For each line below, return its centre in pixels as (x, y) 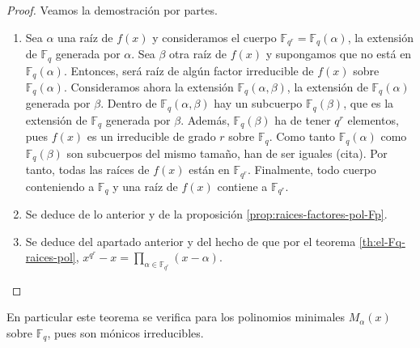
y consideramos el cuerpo (214, 37)
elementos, (373, 119)
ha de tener (303, 119)
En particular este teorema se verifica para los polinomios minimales (176, 317)
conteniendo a (60, 186)
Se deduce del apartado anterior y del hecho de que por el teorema (191, 241)
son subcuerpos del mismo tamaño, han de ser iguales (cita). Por (227, 153)
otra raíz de (198, 54)
